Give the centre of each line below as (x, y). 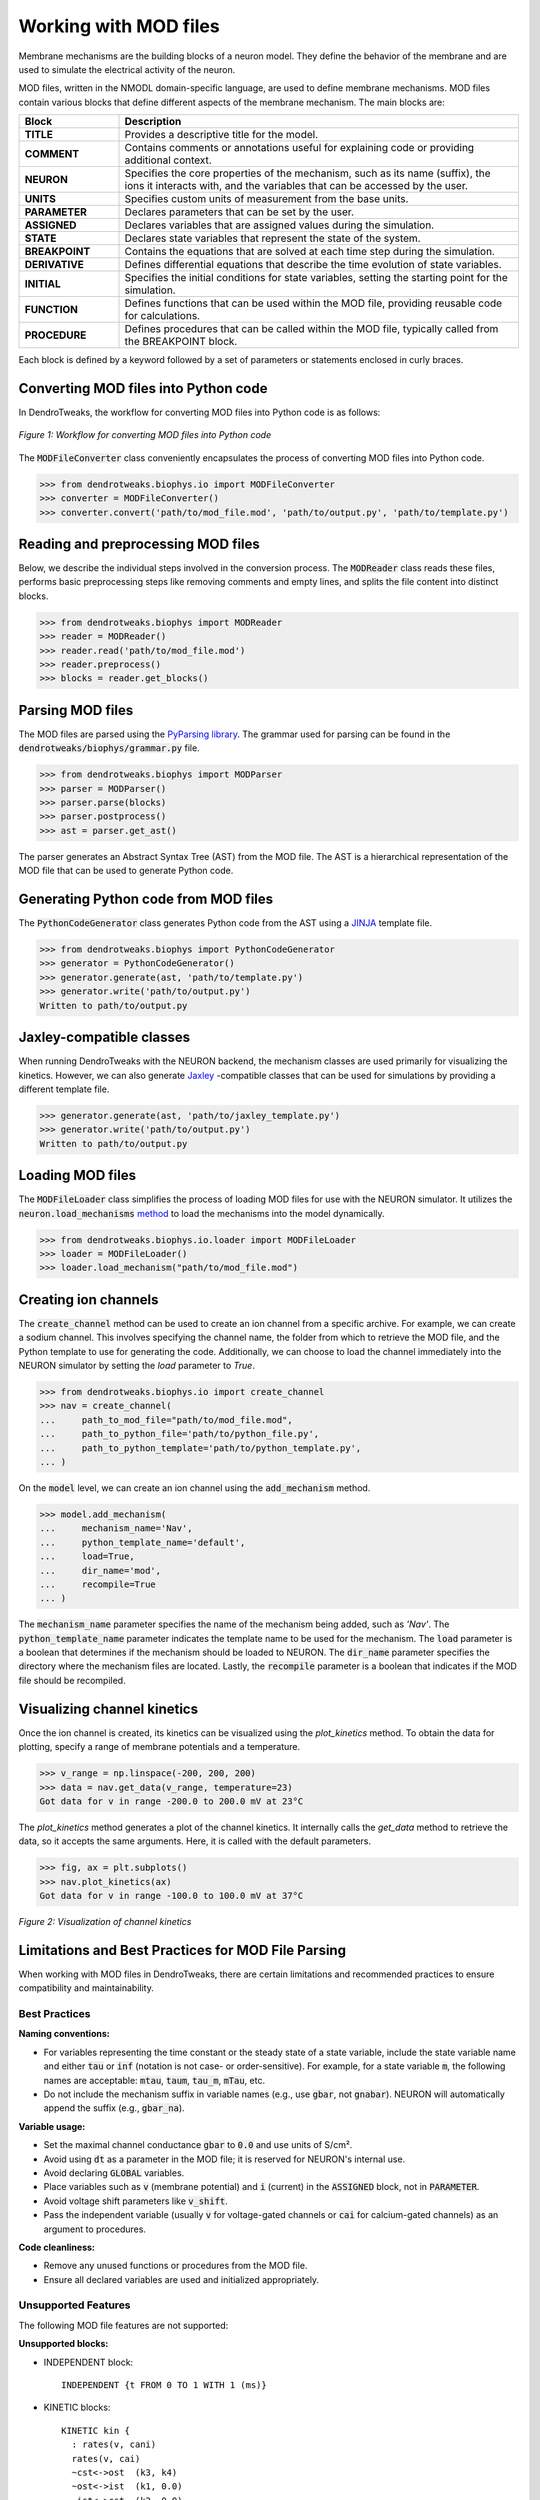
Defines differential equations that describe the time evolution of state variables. (313, 265)
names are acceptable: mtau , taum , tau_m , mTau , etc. (154, 2080)
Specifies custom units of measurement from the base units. (266, 199)
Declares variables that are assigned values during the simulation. (279, 225)
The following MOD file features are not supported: (123, 2325)
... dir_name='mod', (100, 1570)
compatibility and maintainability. (86, 1988)
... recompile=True (98, 1584)
